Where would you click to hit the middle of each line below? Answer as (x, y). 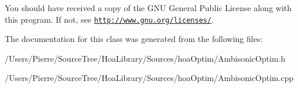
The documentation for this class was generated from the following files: (134, 39)
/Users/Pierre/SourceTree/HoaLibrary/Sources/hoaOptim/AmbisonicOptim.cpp (149, 78)
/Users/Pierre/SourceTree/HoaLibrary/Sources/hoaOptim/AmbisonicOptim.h (145, 58)
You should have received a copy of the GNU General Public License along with (148, 8)
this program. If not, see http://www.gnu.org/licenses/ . (109, 19)
